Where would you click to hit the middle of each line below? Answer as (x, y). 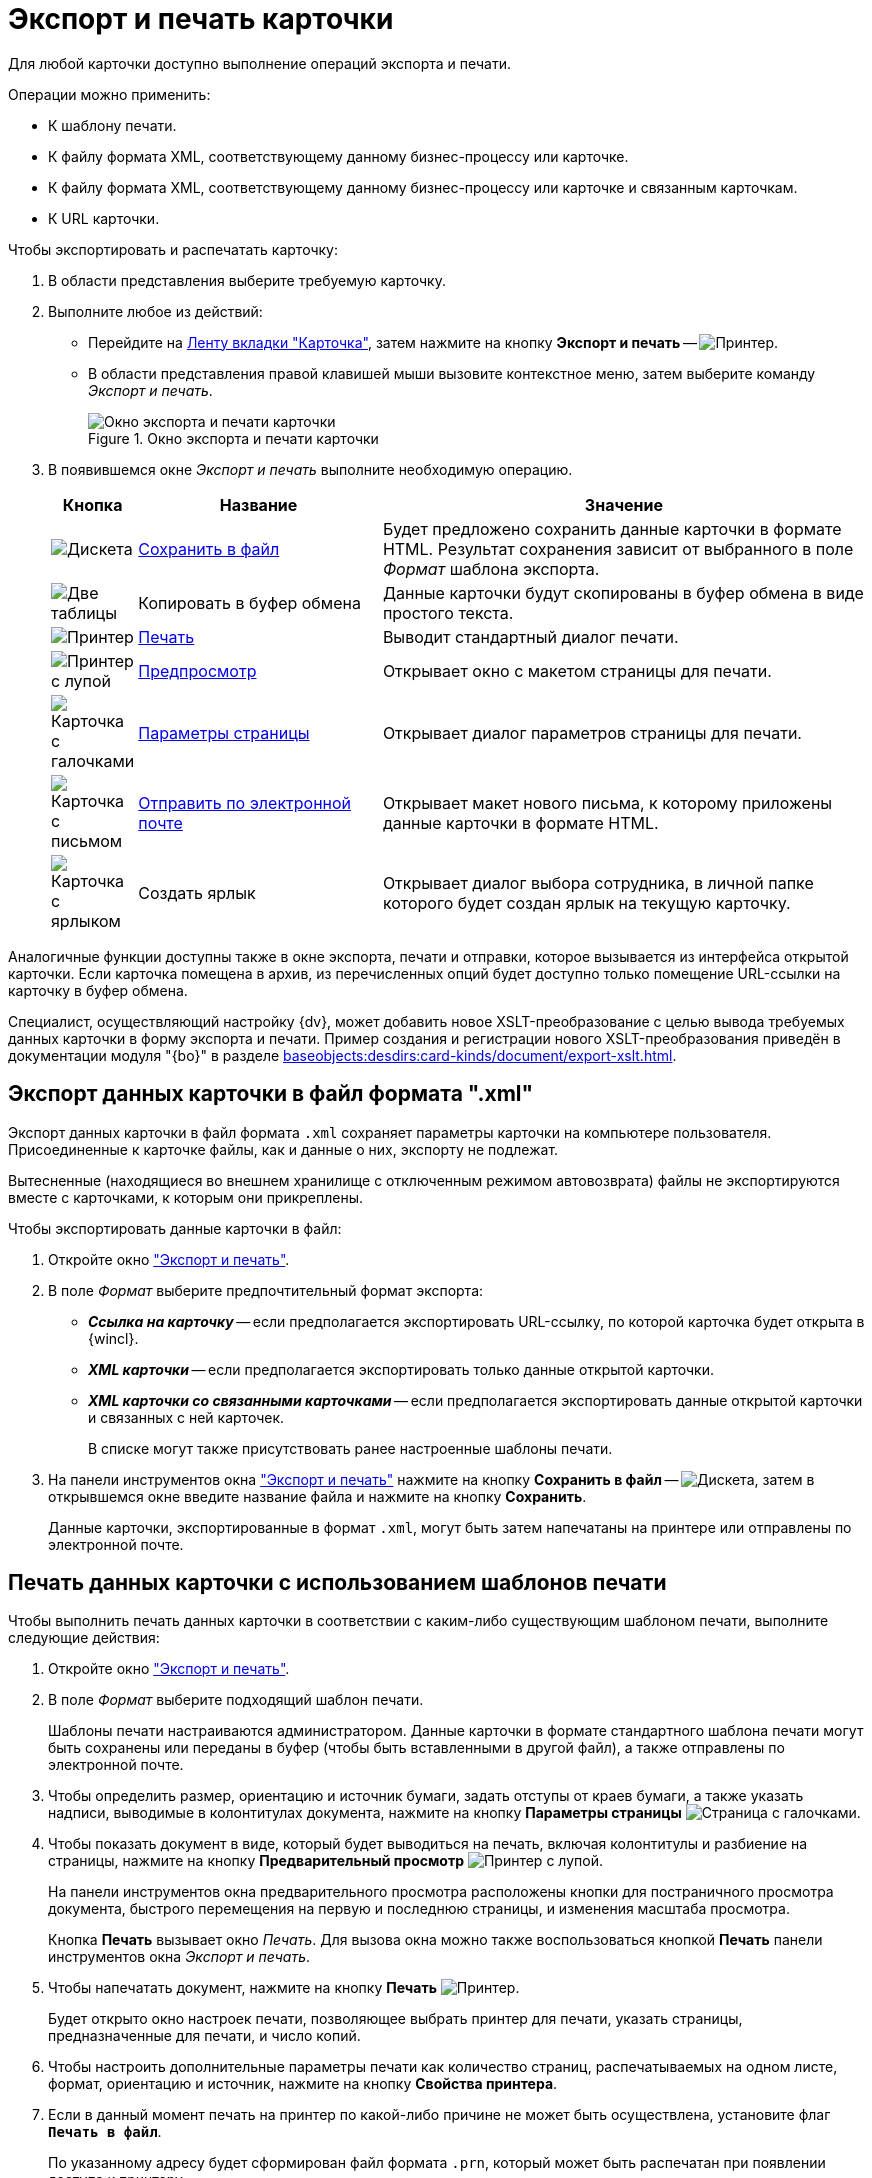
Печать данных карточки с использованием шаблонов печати (337, 1583)
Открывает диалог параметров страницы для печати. (592, 732)
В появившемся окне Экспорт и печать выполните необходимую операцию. (310, 469)
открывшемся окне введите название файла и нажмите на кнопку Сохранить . (317, 1496)
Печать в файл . (105, 2132)
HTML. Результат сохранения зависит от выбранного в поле (618, 548)
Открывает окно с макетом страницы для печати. (577, 670)
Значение (623, 504)
